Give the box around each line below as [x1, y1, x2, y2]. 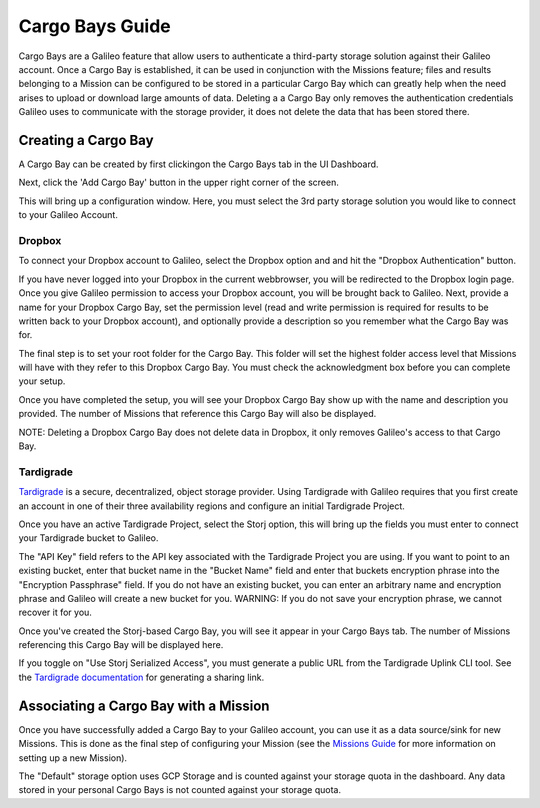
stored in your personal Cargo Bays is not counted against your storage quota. [18, 784, 342, 796]
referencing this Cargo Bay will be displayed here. [18, 639, 224, 651]
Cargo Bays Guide [18, 15, 172, 37]
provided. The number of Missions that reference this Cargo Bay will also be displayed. [18, 408, 377, 420]
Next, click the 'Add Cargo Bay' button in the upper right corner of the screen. [18, 176, 339, 189]
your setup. [18, 375, 66, 387]
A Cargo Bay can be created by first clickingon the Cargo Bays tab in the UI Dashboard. [18, 158, 379, 170]
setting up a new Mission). [18, 751, 128, 764]
